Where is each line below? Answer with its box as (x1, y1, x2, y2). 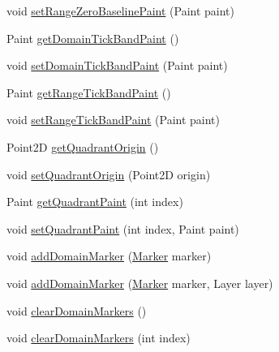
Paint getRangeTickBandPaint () (6, 84, 171, 101)
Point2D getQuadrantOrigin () (6, 138, 159, 155)
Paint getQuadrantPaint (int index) (6, 193, 183, 210)
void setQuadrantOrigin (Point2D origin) (6, 165, 211, 182)
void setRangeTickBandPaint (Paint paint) (6, 111, 221, 128)
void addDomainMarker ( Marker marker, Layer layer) (6, 274, 273, 291)
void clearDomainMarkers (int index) (6, 329, 191, 346)
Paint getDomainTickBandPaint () (6, 29, 179, 46)
